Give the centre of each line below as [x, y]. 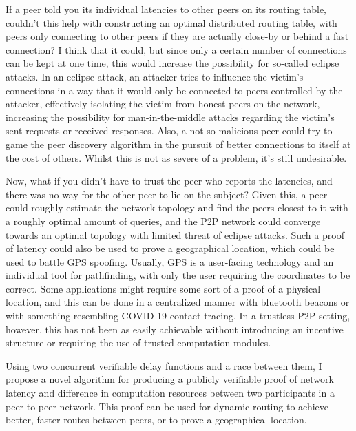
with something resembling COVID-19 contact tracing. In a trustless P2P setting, [178, 316]
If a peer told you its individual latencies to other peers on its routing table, [166, 9]
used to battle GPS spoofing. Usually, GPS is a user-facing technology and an [170, 261]
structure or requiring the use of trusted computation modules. [138, 343]
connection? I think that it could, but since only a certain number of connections [176, 49]
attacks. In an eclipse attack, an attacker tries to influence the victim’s [155, 76]
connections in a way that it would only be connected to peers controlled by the [174, 90]
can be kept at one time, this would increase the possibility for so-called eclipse [172, 63]
